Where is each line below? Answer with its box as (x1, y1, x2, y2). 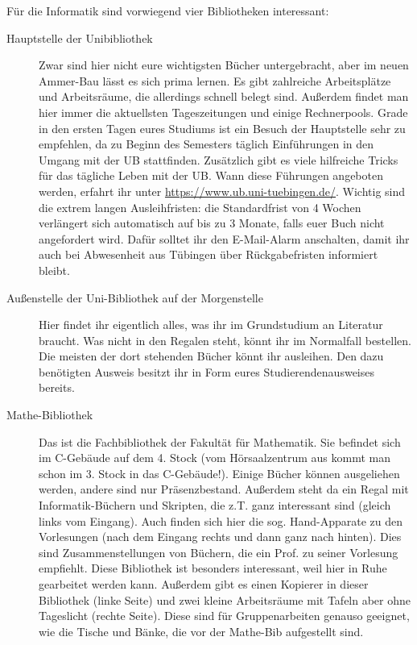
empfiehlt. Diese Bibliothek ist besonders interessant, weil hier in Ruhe (39, 560, 387, 576)
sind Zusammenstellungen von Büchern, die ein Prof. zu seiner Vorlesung (39, 543, 398, 560)
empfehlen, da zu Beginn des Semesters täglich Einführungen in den (39, 135, 374, 152)
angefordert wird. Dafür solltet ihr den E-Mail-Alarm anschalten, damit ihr (39, 230, 410, 247)
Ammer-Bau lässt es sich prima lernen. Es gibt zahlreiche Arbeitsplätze (39, 72, 391, 89)
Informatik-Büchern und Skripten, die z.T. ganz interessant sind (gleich (39, 497, 391, 514)
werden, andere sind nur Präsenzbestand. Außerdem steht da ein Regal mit (39, 481, 409, 497)
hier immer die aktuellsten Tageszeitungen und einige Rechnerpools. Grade (39, 103, 408, 120)
